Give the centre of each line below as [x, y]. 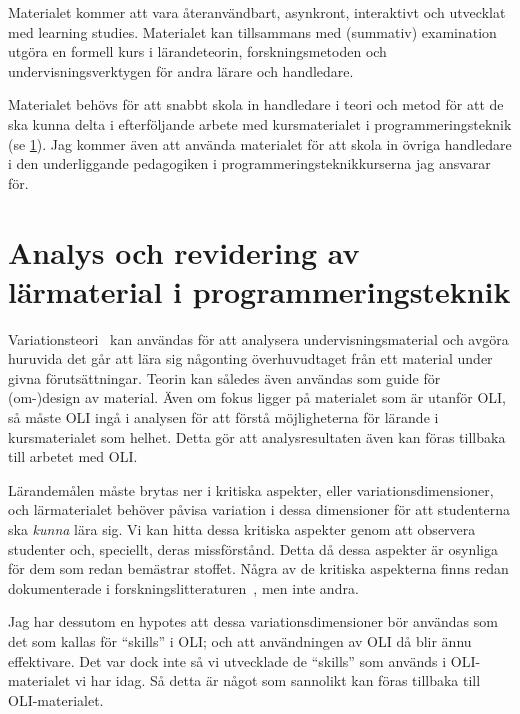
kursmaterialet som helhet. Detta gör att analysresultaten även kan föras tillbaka [257, 436]
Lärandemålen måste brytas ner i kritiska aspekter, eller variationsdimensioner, [251, 489]
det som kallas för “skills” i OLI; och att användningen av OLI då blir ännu [240, 640]
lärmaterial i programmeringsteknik [259, 290]
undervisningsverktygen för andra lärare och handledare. [181, 70]
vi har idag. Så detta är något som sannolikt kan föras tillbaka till [277, 680]
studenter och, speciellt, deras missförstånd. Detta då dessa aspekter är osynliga [253, 548]
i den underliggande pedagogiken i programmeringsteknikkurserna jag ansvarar [249, 163]
